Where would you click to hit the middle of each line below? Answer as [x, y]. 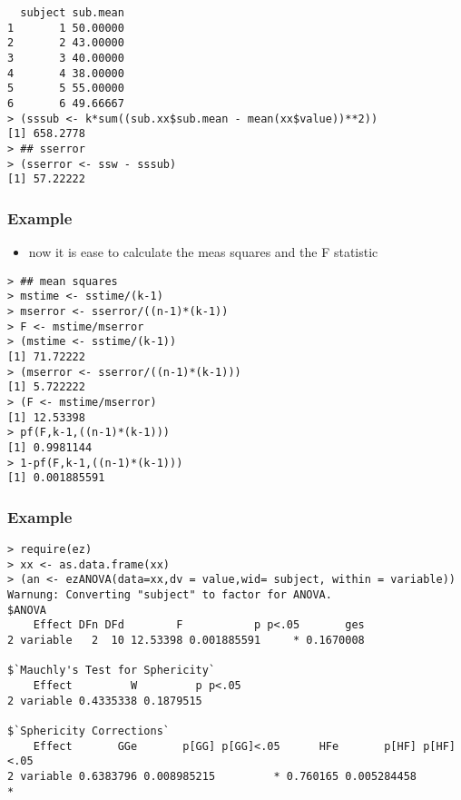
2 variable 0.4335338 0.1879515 [105, 701]
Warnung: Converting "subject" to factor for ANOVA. [170, 595]
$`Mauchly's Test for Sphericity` [112, 671]
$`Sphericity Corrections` [88, 731]
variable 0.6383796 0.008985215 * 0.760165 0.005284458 [219, 776]
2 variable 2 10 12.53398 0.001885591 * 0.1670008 [186, 641]
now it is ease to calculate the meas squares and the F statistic [203, 252]
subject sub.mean [72, 13]
